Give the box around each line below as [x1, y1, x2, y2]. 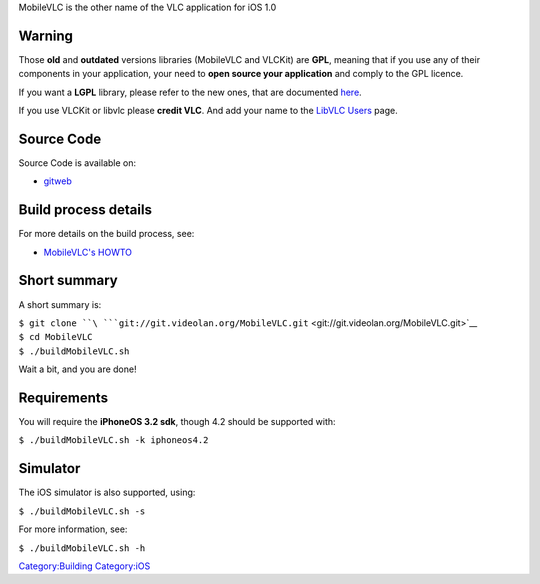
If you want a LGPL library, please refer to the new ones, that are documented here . [18, 86, 362, 98]
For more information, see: [18, 523, 128, 535]
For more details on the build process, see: [18, 228, 195, 240]
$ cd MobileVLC [18, 331, 94, 343]
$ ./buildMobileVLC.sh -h [18, 542, 146, 554]
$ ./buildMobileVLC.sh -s [18, 505, 146, 517]
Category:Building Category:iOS [18, 560, 151, 572]
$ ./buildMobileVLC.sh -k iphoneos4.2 [18, 435, 209, 446]
